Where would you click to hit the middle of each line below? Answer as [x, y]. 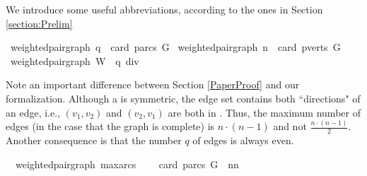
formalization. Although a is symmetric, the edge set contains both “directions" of [183, 98]
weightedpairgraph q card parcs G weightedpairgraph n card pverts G [175, 47]
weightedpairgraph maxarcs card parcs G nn [127, 164]
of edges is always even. [243, 140]
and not [290, 126]
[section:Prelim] [39, 23]
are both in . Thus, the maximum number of [264, 112]
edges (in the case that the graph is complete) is [110, 126]
